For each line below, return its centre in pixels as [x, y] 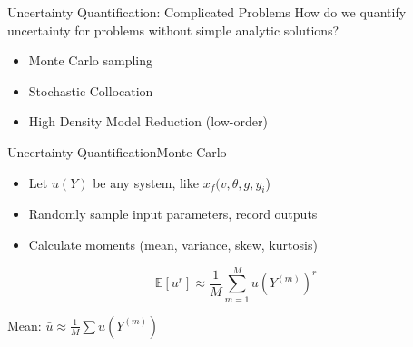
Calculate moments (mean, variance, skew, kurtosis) [173, 244]
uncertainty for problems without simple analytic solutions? [173, 30]
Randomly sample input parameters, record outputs [173, 214]
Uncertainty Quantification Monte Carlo [117, 151]
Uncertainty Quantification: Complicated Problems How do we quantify [207, 12]
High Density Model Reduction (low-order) [148, 121]
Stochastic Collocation [91, 90]
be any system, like [146, 182]
